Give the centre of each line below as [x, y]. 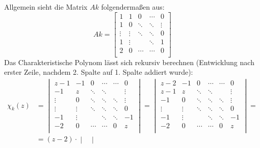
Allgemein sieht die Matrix [46, 7]
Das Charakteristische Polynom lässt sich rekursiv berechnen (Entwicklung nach [129, 62]
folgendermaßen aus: [133, 7]
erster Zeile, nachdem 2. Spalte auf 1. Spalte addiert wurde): [99, 72]
